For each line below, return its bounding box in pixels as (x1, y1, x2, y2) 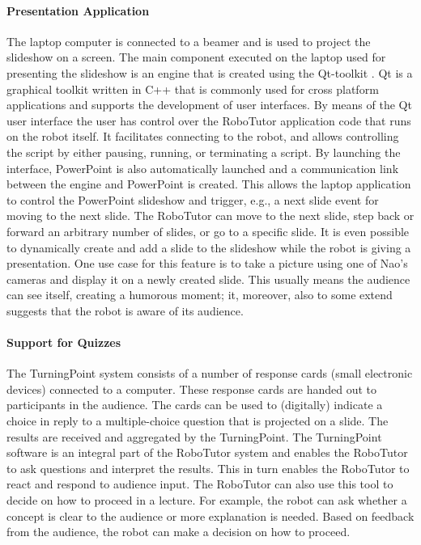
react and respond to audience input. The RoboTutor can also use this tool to (6, 475, 393, 492)
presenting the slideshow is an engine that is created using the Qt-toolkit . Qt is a (6, 64, 413, 81)
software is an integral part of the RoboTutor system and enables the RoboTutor (6, 444, 408, 461)
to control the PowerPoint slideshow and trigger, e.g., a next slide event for (6, 191, 379, 208)
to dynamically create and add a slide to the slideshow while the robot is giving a (6, 239, 411, 256)
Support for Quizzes (6, 334, 121, 351)
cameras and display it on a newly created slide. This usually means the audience (6, 270, 410, 287)
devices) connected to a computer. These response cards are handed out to (6, 380, 377, 397)
